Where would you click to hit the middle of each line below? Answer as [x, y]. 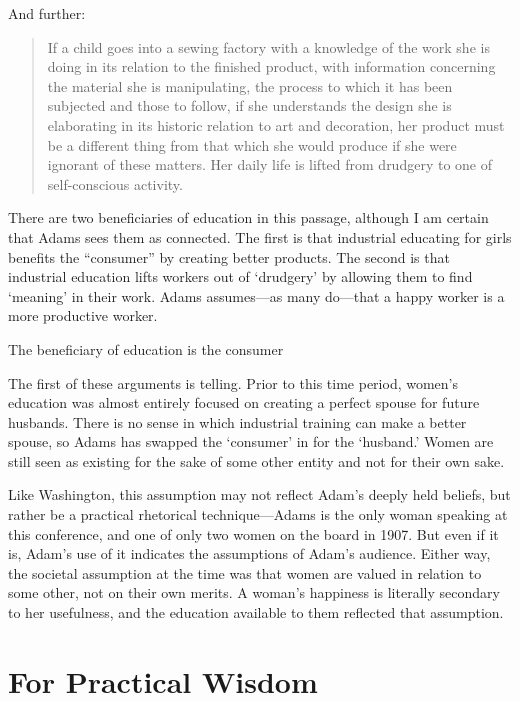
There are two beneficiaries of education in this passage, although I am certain [248, 217]
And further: [47, 13]
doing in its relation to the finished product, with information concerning [271, 66]
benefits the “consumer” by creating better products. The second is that [229, 256]
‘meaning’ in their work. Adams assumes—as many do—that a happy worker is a [256, 295]
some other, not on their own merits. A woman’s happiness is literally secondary [254, 592]
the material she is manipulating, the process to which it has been [250, 85]
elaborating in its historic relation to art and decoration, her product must [276, 124]
